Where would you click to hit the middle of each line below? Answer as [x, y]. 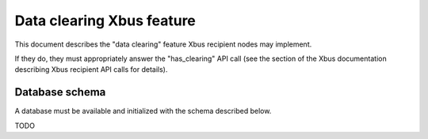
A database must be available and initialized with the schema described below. [143, 111]
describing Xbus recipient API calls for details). [91, 69]
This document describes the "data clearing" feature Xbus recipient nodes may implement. [163, 44]
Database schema [60, 92]
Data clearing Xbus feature [105, 21]
